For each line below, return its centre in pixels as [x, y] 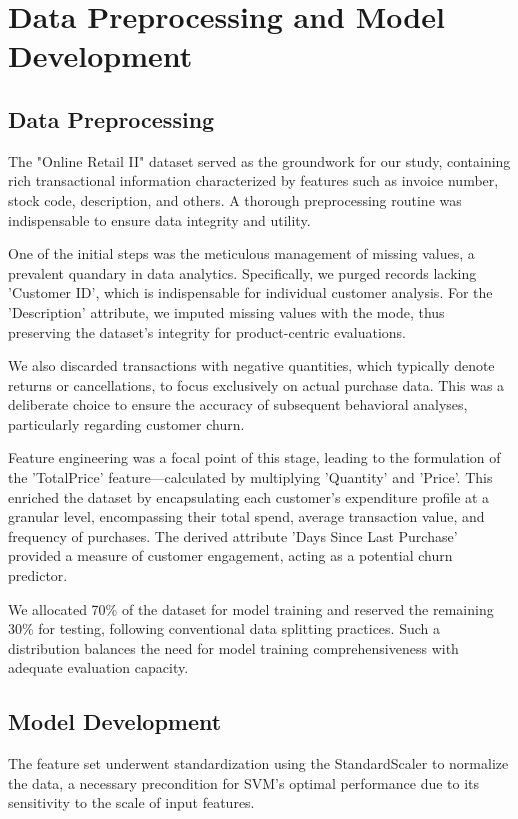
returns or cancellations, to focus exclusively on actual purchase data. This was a [256, 384]
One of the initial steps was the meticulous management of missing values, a [241, 253]
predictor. [38, 575]
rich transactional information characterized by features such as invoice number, [253, 180]
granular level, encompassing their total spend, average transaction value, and [246, 516]
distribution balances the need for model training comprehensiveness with [233, 647]
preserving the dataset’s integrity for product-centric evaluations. [207, 331]
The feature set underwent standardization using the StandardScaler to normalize [258, 763]
